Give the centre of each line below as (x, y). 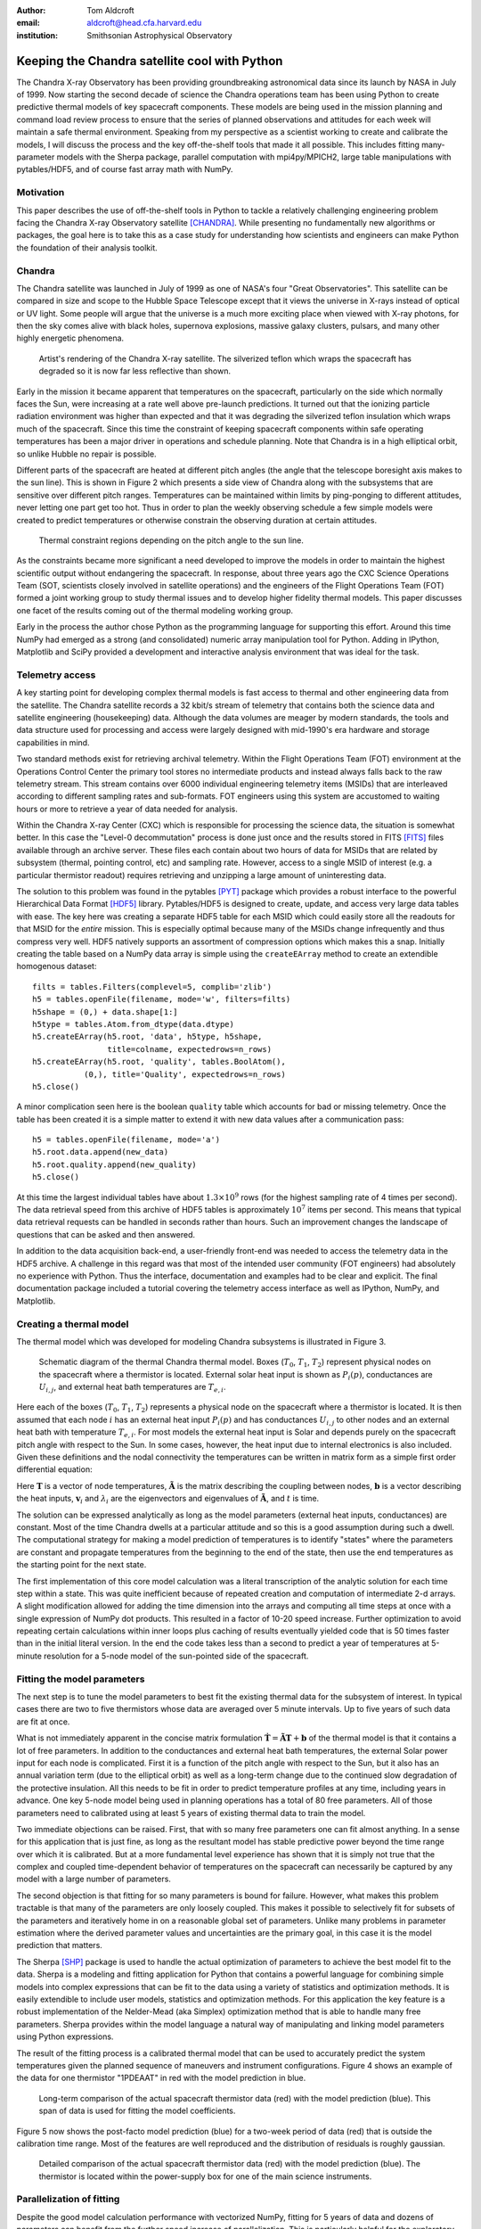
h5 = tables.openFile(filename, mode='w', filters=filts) (162, 999)
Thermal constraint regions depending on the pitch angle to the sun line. (171, 540)
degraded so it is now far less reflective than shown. (135, 371)
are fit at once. (43, 1722)
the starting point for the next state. (82, 1565)
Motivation (41, 193)
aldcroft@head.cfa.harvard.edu (144, 23)
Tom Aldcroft (110, 10)
